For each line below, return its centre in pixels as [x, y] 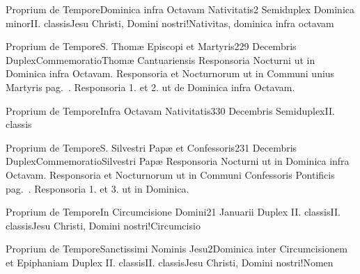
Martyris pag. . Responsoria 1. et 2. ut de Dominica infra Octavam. [150, 87]
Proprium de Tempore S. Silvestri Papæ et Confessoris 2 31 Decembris [151, 147]
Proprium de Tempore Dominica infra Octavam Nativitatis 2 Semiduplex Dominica [180, 9]
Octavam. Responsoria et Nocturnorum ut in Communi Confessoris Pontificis [170, 174]
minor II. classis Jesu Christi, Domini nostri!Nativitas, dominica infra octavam [170, 23]
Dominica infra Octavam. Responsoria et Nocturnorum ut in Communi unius [170, 73]
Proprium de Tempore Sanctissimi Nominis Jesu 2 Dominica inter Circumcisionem [177, 249]
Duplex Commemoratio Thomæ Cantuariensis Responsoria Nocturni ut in [161, 59]
